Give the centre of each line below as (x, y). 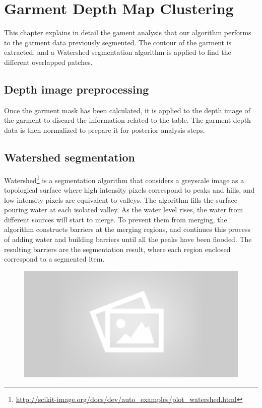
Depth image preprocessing (77, 89)
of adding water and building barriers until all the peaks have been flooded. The (128, 239)
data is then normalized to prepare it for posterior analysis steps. (105, 130)
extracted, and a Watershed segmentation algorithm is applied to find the (118, 52)
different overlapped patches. (48, 62)
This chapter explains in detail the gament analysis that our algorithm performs (128, 32)
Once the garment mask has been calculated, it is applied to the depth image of (127, 110)
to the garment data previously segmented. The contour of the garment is (118, 42)
